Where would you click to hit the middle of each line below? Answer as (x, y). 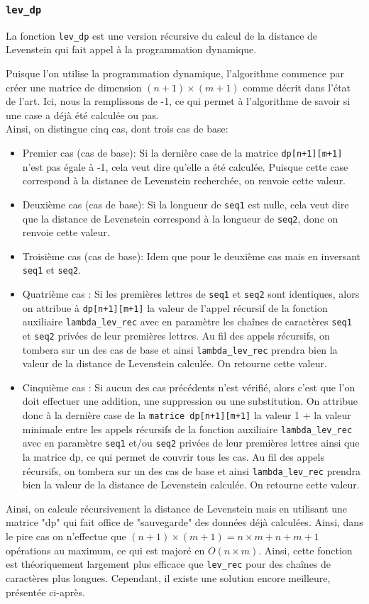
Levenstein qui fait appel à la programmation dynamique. (131, 49)
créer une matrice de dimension (74, 87)
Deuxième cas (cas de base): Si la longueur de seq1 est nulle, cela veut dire (186, 204)
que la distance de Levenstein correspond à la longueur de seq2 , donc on (180, 218)
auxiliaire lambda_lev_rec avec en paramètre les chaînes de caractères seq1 (187, 321)
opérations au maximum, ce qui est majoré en (105, 550)
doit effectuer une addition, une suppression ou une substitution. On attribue (190, 401)
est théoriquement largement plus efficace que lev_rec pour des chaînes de (169, 564)
